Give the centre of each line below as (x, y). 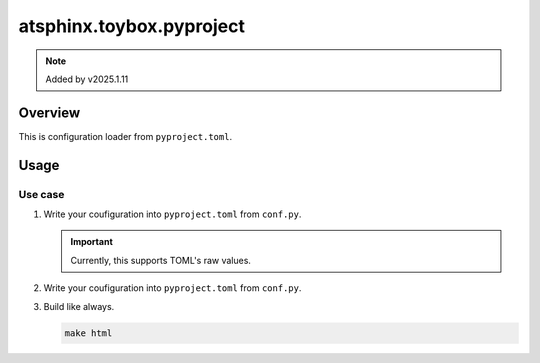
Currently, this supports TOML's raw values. (161, 260)
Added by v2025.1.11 (87, 79)
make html (88, 333)
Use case (41, 194)
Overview (49, 112)
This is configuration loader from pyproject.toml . (125, 136)
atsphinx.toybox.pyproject (131, 26)
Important (92, 242)
